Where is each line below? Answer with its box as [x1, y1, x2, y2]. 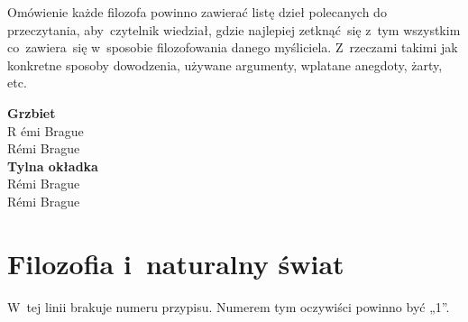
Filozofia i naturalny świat [7, 244, 344, 281]
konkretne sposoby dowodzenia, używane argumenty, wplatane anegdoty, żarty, [7, 55, 443, 74]
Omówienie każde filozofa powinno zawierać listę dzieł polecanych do [7, 3, 387, 21]
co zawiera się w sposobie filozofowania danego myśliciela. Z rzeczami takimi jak [7, 38, 458, 57]
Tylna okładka [7, 156, 98, 175]
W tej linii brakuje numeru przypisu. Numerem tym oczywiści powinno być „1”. [7, 297, 450, 316]
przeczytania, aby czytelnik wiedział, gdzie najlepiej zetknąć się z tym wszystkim [7, 20, 461, 39]
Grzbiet [7, 103, 56, 122]
